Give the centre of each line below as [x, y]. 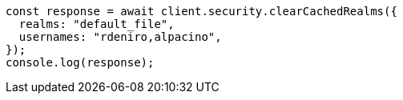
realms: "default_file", [97, 24]
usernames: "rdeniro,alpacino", [120, 37]
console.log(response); [80, 62]
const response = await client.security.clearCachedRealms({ [201, 11]
